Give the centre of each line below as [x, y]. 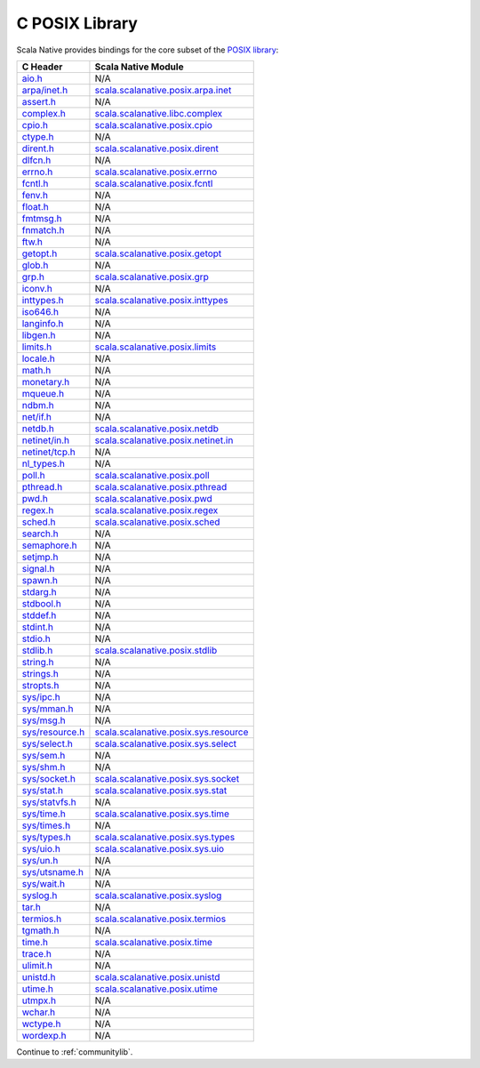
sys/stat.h [43, 790]
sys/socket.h [48, 778]
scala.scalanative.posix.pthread [161, 486]
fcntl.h [35, 183]
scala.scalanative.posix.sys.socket [167, 778]
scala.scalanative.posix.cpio [154, 124]
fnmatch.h [43, 229]
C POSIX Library [77, 23]
